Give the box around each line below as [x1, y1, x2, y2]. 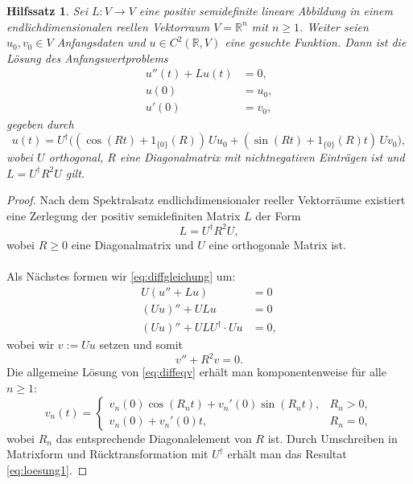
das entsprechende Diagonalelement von [56, 429, 252, 446]
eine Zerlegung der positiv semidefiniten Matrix [6, 207, 241, 224]
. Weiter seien [299, 18, 369, 35]
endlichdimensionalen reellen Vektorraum [6, 18, 210, 35]
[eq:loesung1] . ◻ [6, 461, 88, 478]
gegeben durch [6, 116, 74, 133]
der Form [255, 207, 301, 224]
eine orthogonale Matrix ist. [209, 236, 346, 252]
